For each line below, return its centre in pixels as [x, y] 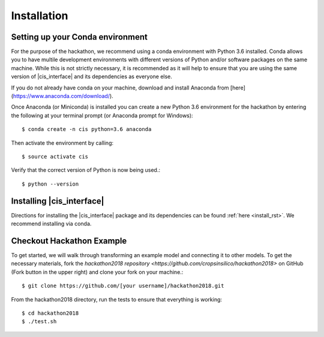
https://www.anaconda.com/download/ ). [63, 96]
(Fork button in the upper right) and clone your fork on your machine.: [97, 272]
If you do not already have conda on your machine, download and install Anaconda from [120, 88]
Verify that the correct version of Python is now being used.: [86, 170]
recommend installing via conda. [51, 224]
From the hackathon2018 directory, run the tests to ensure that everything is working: [116, 299]
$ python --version [50, 184]
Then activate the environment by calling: [62, 143]
